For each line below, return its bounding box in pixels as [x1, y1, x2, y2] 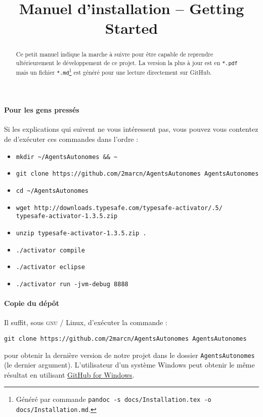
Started [105, 18, 158, 38]
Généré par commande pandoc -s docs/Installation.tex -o [16, 394, 211, 404]
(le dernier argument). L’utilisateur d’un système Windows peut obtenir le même [4, 359, 255, 370]
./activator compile [16, 246, 85, 254]
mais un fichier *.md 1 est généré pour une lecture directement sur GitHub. [16, 67, 212, 77]
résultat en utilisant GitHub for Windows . [4, 369, 135, 380]
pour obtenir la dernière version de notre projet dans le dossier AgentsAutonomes [4, 349, 255, 360]
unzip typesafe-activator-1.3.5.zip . [16, 229, 147, 237]
